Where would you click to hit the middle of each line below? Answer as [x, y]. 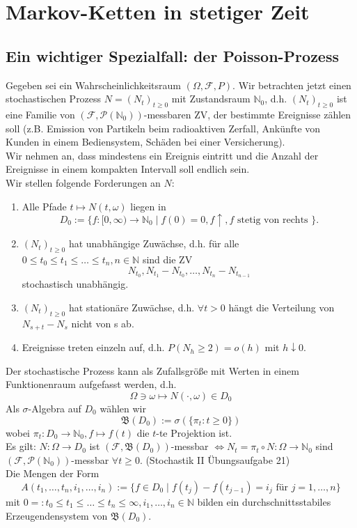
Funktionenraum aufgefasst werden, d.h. [91, 384]
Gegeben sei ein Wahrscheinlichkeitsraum [94, 85]
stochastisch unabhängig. [75, 284]
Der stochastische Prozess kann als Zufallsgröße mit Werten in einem [152, 370]
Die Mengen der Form [53, 473]
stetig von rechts [272, 220]
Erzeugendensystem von [57, 515]
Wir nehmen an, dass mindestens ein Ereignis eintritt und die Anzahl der [162, 155]
